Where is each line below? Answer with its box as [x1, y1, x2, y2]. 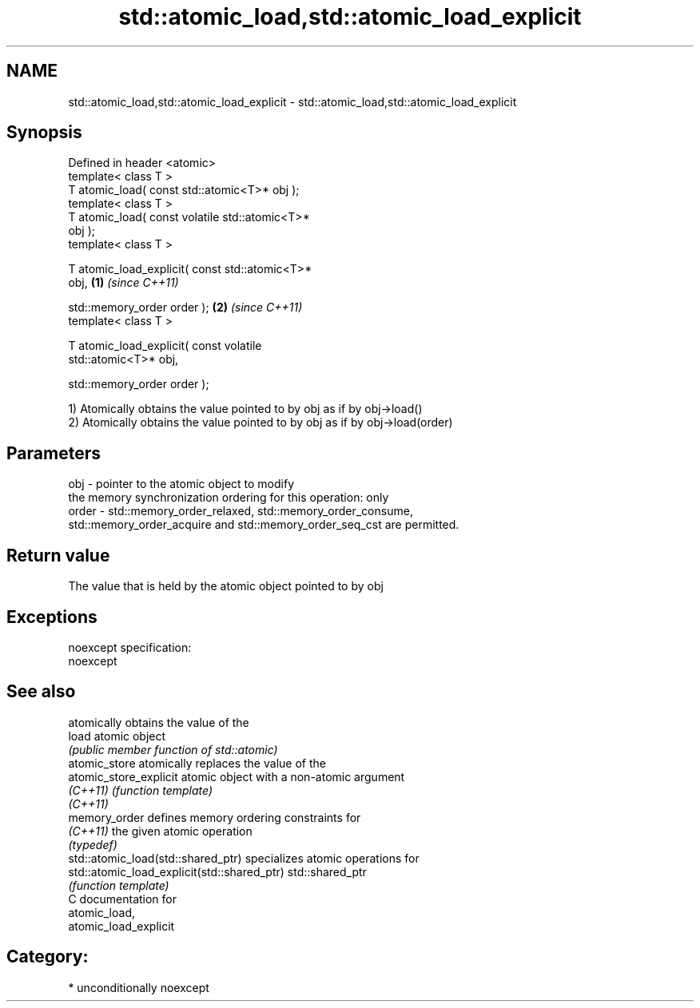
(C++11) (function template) [68, 783, 213, 797]
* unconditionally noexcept [68, 980, 209, 994]
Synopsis [6, 122, 82, 143]
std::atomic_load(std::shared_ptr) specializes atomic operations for [68, 851, 420, 865]
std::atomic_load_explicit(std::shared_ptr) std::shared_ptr [68, 864, 367, 879]
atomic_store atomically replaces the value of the [68, 756, 326, 770]
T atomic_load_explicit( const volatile [68, 339, 262, 353]
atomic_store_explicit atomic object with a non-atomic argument [68, 769, 405, 784]
